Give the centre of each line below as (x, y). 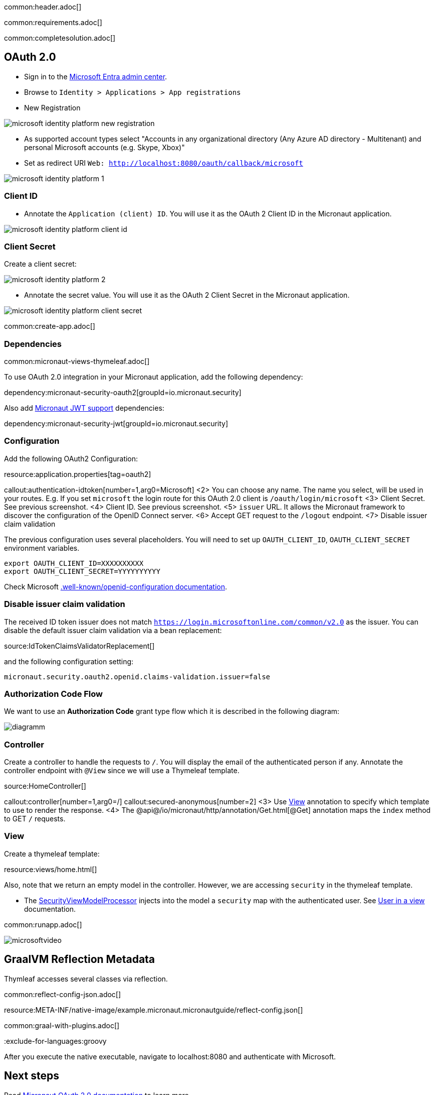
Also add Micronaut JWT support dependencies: (84, 408)
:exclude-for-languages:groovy (55, 1041)
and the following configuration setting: (69, 661)
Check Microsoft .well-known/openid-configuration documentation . (116, 586)
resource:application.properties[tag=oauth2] (78, 474)
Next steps (32, 1076)
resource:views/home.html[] (51, 869)
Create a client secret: (40, 264)
